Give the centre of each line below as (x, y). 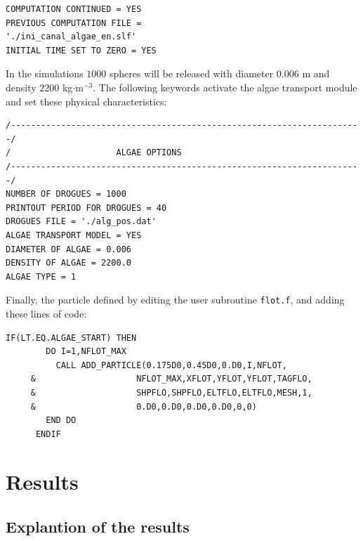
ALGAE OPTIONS (149, 153)
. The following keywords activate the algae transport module (225, 87)
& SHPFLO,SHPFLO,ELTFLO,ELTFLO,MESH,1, (171, 392)
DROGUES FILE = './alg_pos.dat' (81, 222)
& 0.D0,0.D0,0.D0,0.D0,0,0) (144, 406)
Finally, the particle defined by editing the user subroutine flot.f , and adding (175, 300)
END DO (61, 421)
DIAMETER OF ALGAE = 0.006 (68, 249)
